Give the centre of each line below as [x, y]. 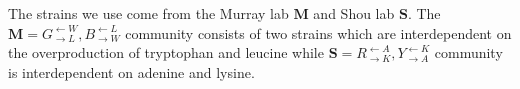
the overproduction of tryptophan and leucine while [166, 52]
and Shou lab [354, 13]
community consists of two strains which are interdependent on [318, 32]
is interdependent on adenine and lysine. [131, 71]
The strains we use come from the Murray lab [148, 13]
